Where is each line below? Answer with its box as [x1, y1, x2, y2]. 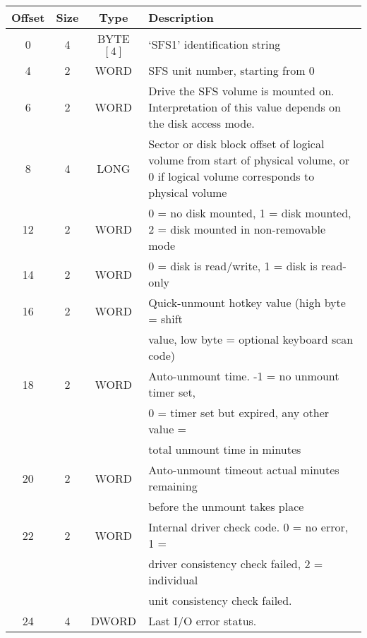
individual [148, 572, 198, 588]
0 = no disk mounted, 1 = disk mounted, [148, 205, 351, 221]
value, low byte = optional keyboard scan [148, 331, 354, 347]
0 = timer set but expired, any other [148, 404, 330, 421]
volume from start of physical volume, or [148, 152, 350, 168]
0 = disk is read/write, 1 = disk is [148, 258, 318, 274]
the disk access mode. [148, 115, 255, 131]
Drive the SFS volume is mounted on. [148, 83, 335, 99]
